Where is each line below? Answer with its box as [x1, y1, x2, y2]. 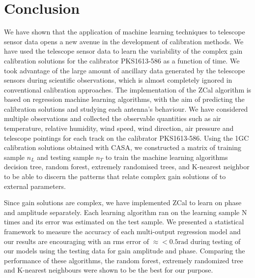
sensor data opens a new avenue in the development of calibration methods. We [4, 36, 244, 46]
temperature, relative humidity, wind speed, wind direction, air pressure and [4, 123, 234, 133]
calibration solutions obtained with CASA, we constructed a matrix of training [4, 142, 242, 153]
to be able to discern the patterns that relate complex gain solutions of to [4, 171, 226, 182]
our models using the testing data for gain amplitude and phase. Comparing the [4, 246, 245, 256]
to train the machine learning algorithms [105, 152, 228, 162]
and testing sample [37, 152, 94, 162]
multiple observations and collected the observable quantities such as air [4, 113, 221, 124]
